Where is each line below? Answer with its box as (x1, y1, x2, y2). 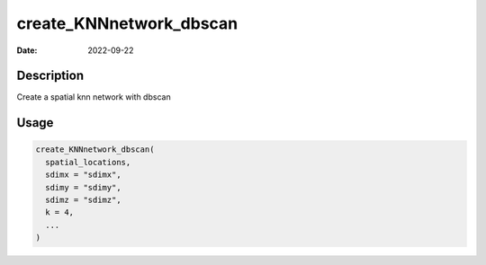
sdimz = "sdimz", (45, 195, 121, 206)
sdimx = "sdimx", (45, 170, 121, 180)
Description (16, 68, 85, 84)
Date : (16, 45, 38, 56)
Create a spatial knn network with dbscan (16, 92, 171, 102)
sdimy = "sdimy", (45, 182, 121, 192)
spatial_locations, (45, 157, 131, 167)
